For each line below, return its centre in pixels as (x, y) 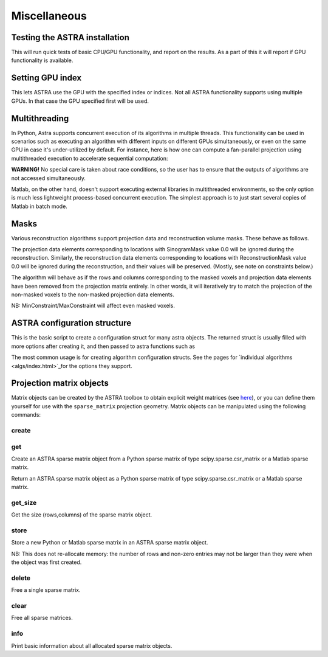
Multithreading (40, 118)
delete (21, 578)
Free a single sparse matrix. (46, 590)
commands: (26, 415)
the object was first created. (46, 562)
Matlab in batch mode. (39, 206)
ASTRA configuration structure (71, 323)
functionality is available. (42, 60)
